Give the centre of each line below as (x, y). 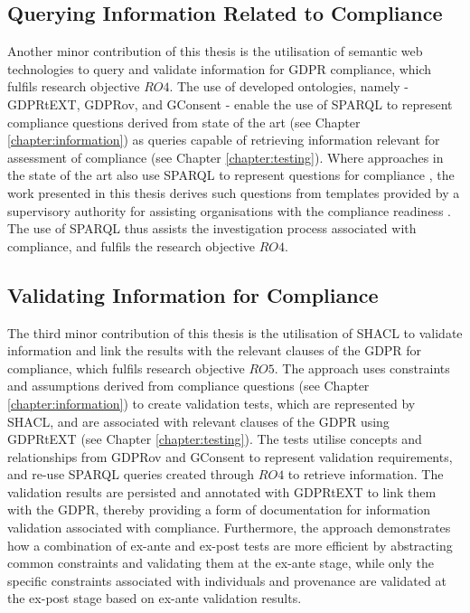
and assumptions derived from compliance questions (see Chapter (188, 386)
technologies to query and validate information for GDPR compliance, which (220, 68)
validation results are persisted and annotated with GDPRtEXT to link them (222, 491)
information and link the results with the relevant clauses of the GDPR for (215, 350)
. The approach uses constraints (362, 368)
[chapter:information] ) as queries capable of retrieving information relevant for (224, 140)
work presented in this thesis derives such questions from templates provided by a (234, 192)
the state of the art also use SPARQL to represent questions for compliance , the (231, 175)
